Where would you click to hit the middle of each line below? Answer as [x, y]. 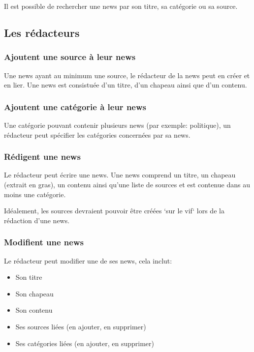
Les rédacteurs [42, 32]
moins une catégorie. [35, 194]
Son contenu [34, 310]
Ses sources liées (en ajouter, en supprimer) [81, 326]
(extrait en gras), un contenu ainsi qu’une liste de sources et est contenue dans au [127, 184]
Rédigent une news [42, 157]
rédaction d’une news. [37, 220]
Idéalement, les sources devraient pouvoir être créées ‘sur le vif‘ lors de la [114, 211]
